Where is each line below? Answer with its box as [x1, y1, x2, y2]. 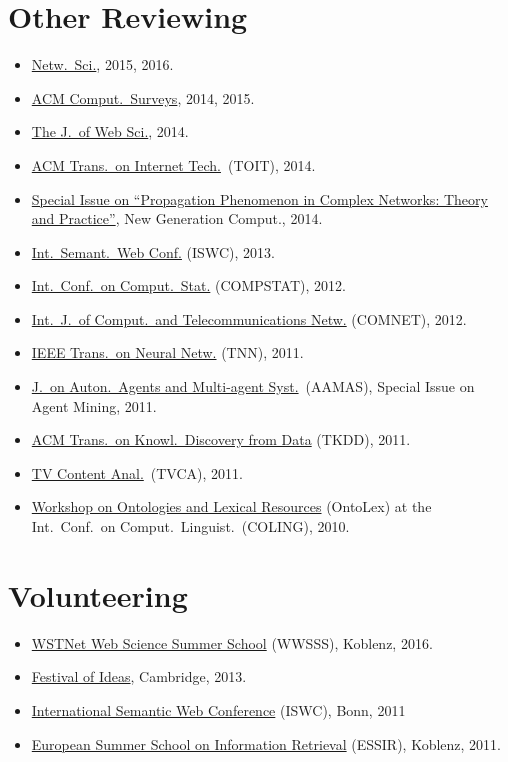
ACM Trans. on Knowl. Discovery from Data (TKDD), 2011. [31, 429, 411, 450]
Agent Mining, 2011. [31, 395, 157, 416]
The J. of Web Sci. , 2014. [31, 121, 189, 142]
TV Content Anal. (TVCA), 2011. [31, 462, 243, 483]
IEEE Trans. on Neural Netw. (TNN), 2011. [31, 342, 304, 363]
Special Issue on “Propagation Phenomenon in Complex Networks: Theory [31, 188, 488, 209]
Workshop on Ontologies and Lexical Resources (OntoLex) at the [31, 496, 432, 517]
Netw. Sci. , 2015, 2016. [31, 54, 174, 75]
